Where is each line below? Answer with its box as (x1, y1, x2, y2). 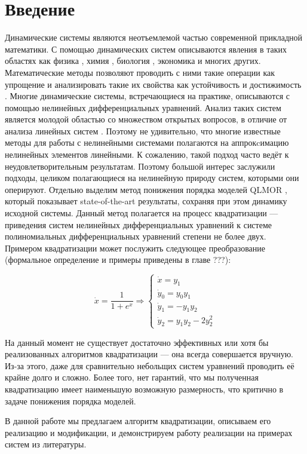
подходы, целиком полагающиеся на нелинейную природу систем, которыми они (5, 171, 299, 184)
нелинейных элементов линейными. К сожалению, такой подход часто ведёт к (5, 148, 289, 161)
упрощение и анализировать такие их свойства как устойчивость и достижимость (5, 78, 302, 90)
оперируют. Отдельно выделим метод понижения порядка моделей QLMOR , (5, 183, 287, 195)
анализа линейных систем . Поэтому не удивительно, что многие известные (5, 124, 281, 137)
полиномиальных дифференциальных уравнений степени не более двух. (5, 230, 266, 243)
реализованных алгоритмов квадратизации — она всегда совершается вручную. (5, 348, 293, 360)
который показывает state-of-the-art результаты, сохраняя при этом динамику (5, 195, 287, 207)
